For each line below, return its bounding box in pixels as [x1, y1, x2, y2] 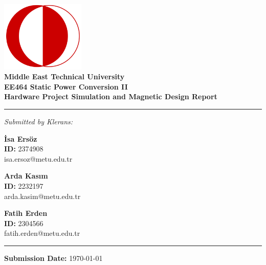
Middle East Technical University [4, 71, 125, 82]
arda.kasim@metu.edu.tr [4, 190, 81, 201]
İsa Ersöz [4, 133, 37, 144]
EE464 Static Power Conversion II [4, 81, 128, 92]
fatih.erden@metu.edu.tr [4, 228, 80, 238]
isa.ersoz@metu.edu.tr [4, 153, 73, 164]
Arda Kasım [4, 170, 48, 181]
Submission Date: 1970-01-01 [4, 253, 103, 263]
